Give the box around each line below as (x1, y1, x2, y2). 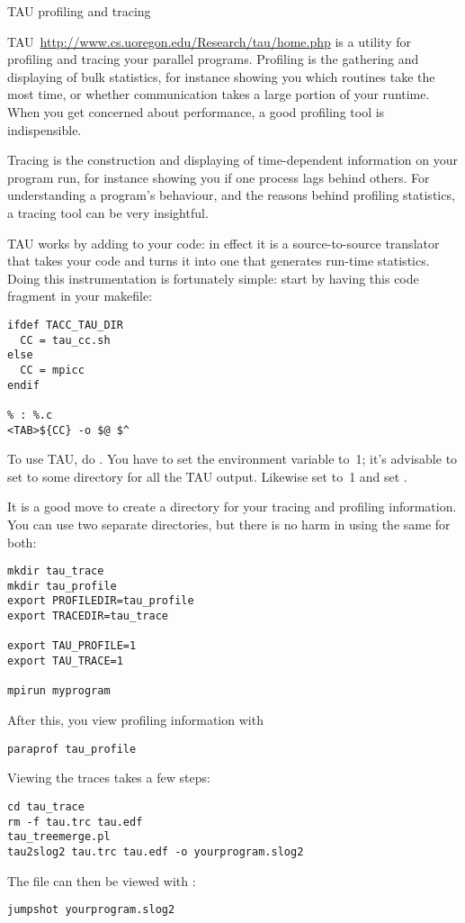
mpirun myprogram (7, 684, 111, 698)
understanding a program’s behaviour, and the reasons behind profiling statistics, (7, 186, 455, 204)
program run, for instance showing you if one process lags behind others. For (7, 167, 430, 186)
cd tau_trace (7, 800, 85, 813)
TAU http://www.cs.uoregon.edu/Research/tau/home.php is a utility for (7, 32, 411, 50)
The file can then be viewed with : (7, 871, 196, 890)
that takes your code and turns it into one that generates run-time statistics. (7, 251, 430, 270)
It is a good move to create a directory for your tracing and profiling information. (7, 497, 457, 516)
